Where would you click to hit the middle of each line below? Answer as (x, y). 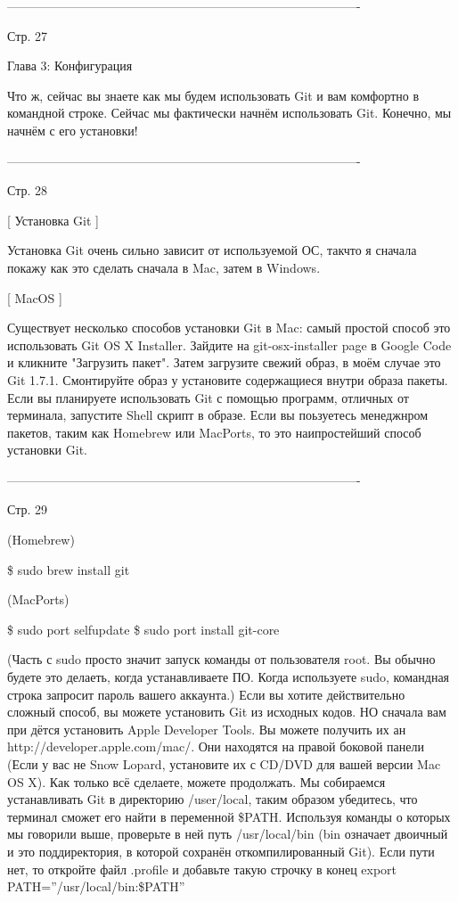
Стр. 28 (27, 190)
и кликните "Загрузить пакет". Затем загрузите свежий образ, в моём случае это (224, 362)
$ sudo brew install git (69, 569)
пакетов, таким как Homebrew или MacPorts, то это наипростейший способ (214, 432)
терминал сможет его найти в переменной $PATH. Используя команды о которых (229, 816)
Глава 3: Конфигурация (70, 66)
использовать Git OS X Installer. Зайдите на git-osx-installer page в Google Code (229, 344)
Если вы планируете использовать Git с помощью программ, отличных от (208, 397)
